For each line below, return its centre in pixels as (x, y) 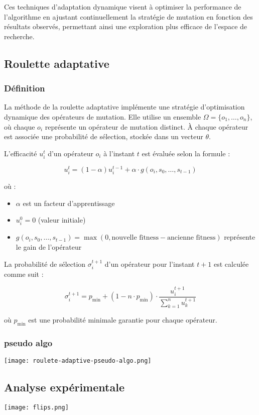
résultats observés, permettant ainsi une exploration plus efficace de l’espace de (126, 26)
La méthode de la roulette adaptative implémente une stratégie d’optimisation (124, 107)
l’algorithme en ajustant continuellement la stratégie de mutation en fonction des (128, 16)
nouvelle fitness (135, 238)
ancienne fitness (191, 238)
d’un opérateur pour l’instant (150, 264)
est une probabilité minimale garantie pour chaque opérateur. (123, 320)
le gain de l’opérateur (49, 247)
